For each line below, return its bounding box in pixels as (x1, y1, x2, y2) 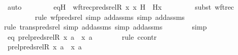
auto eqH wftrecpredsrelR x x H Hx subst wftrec (7, 2, 234, 12)
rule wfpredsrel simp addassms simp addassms (35, 11, 185, 22)
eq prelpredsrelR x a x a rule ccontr (7, 31, 157, 42)
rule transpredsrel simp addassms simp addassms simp (4, 21, 207, 32)
